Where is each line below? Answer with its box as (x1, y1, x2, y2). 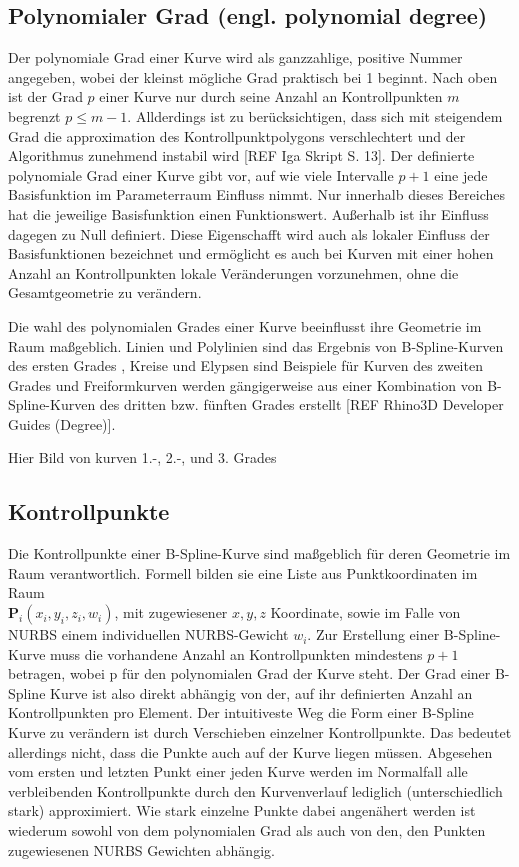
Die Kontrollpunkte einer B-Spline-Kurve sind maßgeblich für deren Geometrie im (8, 543, 511, 564)
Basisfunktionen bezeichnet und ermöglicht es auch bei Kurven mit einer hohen (8, 243, 494, 264)
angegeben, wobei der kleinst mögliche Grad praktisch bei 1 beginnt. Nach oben (8, 66, 498, 87)
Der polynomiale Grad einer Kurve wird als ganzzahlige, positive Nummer (8, 47, 463, 68)
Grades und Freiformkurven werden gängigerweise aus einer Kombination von (8, 374, 483, 395)
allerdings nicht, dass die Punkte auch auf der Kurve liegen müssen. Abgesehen (8, 741, 493, 762)
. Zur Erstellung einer (307, 624, 440, 645)
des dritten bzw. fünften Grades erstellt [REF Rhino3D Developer (99, 394, 504, 415)
